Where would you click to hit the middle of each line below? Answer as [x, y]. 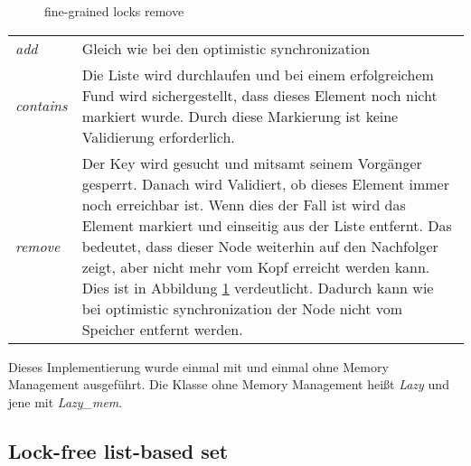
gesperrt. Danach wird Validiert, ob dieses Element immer [265, 183]
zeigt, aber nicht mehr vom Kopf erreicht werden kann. [256, 266]
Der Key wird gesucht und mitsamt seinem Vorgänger [252, 163]
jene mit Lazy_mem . [66, 401]
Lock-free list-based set [118, 450]
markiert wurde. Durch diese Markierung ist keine [240, 116]
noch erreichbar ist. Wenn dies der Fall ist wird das [244, 204]
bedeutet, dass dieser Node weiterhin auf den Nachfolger [260, 246]
